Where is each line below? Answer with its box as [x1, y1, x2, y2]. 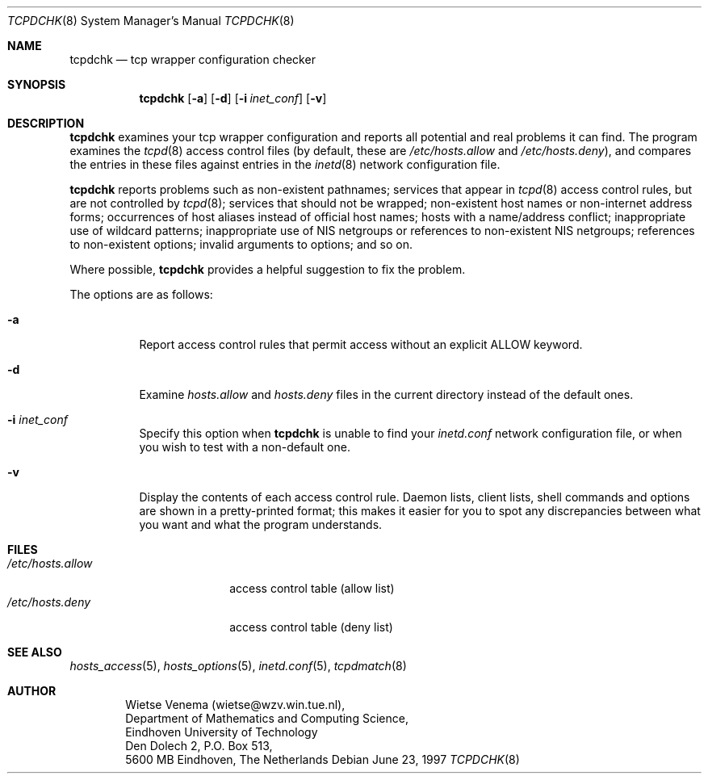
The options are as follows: [69, 287, 213, 301]
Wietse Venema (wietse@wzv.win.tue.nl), [125, 698, 346, 711]
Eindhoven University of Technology [125, 725, 318, 739]
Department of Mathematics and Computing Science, [125, 711, 408, 725]
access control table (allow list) [229, 581, 395, 595]
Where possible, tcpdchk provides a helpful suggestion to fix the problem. [69, 262, 466, 276]
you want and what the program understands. [139, 518, 383, 531]
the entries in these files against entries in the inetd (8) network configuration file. [69, 157, 501, 171]
